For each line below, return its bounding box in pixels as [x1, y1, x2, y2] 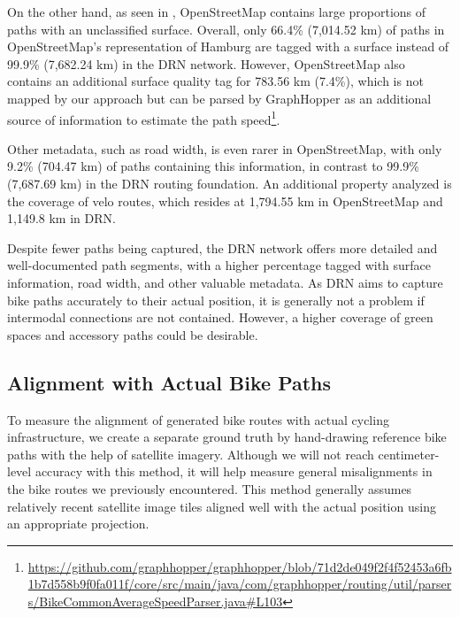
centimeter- [378, 444, 440, 463]
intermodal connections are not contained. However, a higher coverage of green [7, 308, 433, 327]
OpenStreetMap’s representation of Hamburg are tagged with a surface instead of [7, 37, 449, 56]
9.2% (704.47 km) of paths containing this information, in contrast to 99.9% [7, 157, 419, 175]
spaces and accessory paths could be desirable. [7, 325, 258, 343]
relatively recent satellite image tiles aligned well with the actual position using [7, 497, 436, 515]
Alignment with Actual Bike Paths [7, 368, 332, 396]
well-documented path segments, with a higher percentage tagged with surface [7, 256, 432, 274]
